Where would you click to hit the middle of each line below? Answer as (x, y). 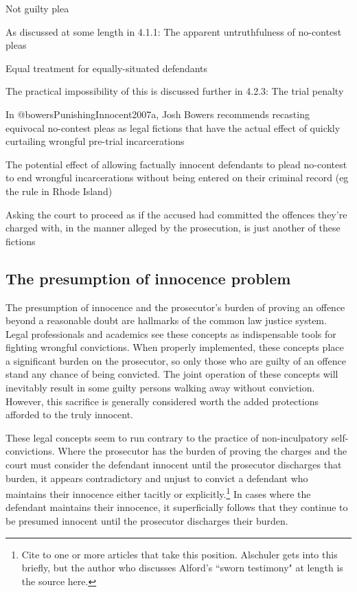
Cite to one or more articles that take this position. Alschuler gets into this (180, 554)
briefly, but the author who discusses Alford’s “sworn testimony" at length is (182, 568)
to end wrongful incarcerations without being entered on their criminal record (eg (177, 178)
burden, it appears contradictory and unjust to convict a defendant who (157, 478)
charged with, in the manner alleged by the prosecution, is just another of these (173, 228)
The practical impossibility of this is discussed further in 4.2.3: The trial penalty (175, 91)
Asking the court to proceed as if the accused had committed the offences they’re (176, 214)
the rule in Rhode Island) (59, 191)
